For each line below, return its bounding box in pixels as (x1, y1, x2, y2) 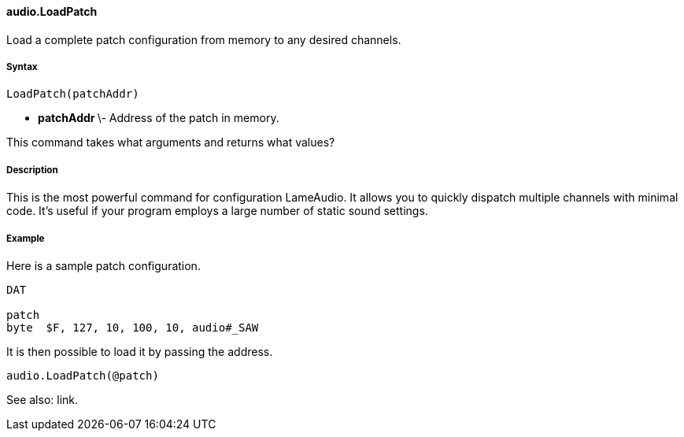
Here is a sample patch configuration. (6, 258, 201, 272)
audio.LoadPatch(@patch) (6, 368, 159, 382)
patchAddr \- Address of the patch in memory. (38, 111, 279, 125)
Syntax (6, 61, 38, 72)
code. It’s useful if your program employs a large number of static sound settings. (6, 204, 428, 218)
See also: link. (6, 392, 79, 406)
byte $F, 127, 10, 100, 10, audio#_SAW (6, 320, 259, 334)
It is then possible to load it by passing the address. (6, 344, 273, 358)
